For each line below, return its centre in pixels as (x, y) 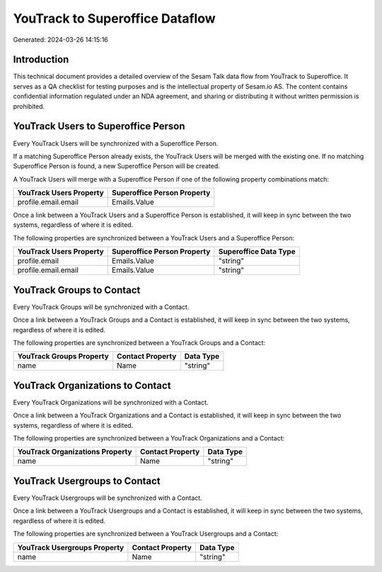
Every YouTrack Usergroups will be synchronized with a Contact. (108, 498)
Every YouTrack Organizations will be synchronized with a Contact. (111, 402)
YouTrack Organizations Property (75, 452)
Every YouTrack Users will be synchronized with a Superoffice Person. (116, 143)
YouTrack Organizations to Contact (92, 385)
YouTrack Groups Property (63, 356)
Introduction (41, 60)
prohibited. (29, 106)
